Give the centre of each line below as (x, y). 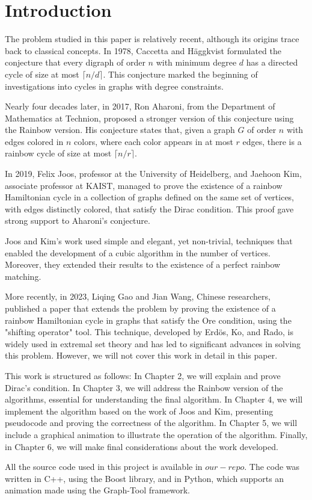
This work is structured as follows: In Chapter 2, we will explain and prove (143, 375)
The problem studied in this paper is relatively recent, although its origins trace (152, 39)
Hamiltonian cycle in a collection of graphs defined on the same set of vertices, (150, 197)
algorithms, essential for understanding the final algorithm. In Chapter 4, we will (154, 399)
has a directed (272, 62)
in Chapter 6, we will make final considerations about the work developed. (142, 446)
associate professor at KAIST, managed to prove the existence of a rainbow (144, 185)
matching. (23, 276)
